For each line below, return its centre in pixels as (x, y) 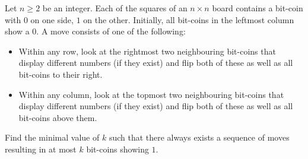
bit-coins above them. (58, 117)
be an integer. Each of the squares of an (115, 8)
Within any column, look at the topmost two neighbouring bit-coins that (151, 94)
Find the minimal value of (52, 137)
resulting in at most (41, 149)
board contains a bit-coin (258, 8)
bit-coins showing (118, 149)
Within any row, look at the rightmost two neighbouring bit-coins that (147, 51)
